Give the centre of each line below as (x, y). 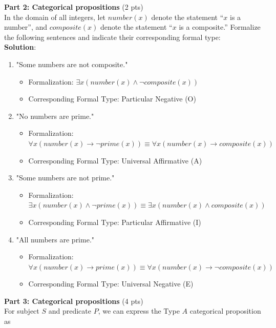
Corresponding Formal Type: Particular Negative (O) (112, 99)
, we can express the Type (139, 311)
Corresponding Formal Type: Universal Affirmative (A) (115, 160)
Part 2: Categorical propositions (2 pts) (74, 7)
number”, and (26, 27)
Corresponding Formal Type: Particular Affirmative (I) (115, 222)
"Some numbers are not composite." (72, 64)
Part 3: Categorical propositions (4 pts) (74, 301)
